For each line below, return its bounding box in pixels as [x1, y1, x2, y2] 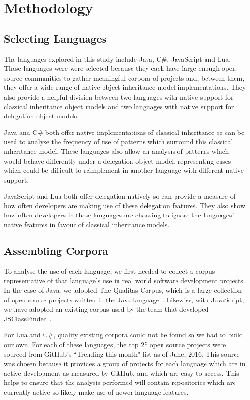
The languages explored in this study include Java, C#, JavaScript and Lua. [4, 53, 231, 64]
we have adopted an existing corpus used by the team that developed [4, 304, 209, 314]
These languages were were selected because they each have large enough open [4, 63, 236, 73]
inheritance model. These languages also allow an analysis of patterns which [4, 146, 229, 156]
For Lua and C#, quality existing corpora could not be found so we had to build [4, 330, 243, 340]
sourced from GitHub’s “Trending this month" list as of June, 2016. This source [4, 349, 240, 359]
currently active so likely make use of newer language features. [4, 387, 189, 397]
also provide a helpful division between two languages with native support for [4, 91, 234, 101]
